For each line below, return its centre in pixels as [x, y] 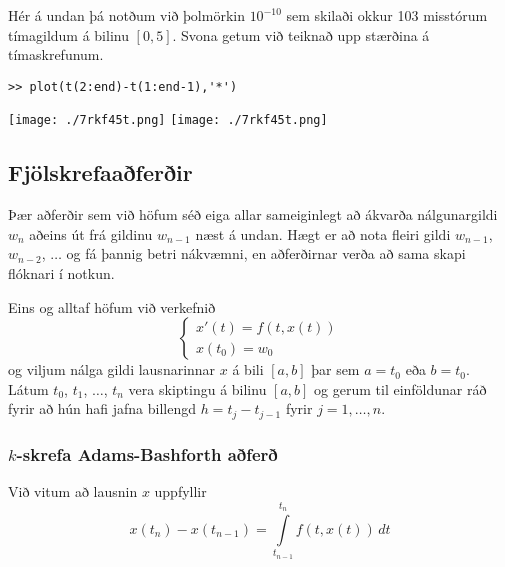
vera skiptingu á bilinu [197, 388]
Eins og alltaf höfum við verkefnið [112, 306]
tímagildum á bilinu [68, 34]
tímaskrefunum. [56, 54]
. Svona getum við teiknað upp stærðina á [301, 34]
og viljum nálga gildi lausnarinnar [112, 369]
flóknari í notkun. [61, 273]
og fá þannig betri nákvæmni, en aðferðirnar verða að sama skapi [266, 253]
